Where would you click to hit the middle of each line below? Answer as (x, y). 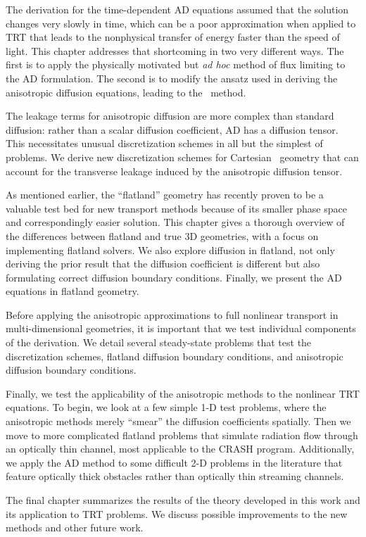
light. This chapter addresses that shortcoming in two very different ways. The (175, 50)
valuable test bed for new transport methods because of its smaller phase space (176, 208)
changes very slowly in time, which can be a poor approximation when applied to (181, 23)
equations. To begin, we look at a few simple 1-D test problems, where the (166, 407)
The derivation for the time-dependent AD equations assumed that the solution (177, 9)
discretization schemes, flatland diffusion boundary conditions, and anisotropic (175, 356)
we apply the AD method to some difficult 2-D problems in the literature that (174, 462)
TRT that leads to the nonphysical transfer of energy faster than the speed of (173, 37)
